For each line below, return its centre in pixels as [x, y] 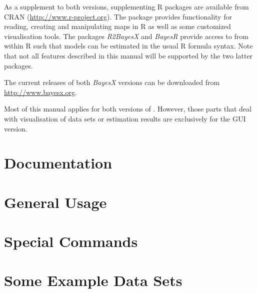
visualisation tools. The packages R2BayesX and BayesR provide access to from [126, 36]
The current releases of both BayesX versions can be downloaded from [112, 82]
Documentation [58, 163]
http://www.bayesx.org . [40, 92]
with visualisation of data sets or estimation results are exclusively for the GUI [125, 118]
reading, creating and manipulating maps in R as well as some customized [117, 26]
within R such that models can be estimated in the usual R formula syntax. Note [128, 46]
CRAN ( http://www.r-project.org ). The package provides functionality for [118, 16]
